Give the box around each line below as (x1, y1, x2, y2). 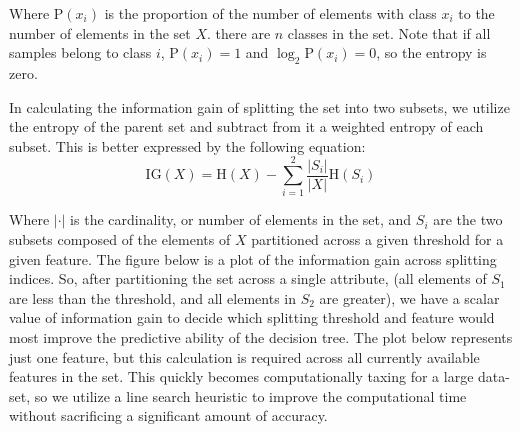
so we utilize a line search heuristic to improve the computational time (34, 385, 467, 406)
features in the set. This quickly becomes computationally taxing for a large (9, 366, 474, 387)
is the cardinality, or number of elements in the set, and (70, 209, 412, 230)
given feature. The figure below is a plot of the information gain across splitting (9, 248, 497, 269)
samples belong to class (9, 42, 152, 63)
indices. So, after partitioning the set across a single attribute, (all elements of (9, 268, 487, 289)
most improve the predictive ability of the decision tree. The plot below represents (9, 327, 513, 348)
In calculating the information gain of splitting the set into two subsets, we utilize (9, 96, 510, 117)
